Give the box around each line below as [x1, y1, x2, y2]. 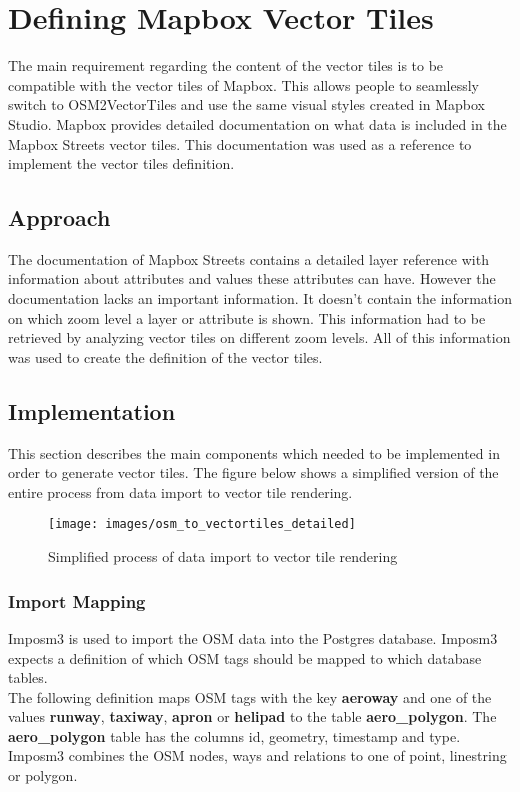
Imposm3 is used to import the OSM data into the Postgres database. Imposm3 [8, 627, 498, 648]
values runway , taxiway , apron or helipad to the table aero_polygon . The [8, 706, 497, 727]
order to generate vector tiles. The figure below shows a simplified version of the [8, 462, 499, 483]
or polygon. [8, 765, 78, 786]
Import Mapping [8, 588, 146, 613]
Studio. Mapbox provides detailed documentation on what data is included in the [8, 113, 507, 134]
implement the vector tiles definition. [8, 153, 235, 174]
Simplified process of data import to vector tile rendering [48, 546, 398, 567]
